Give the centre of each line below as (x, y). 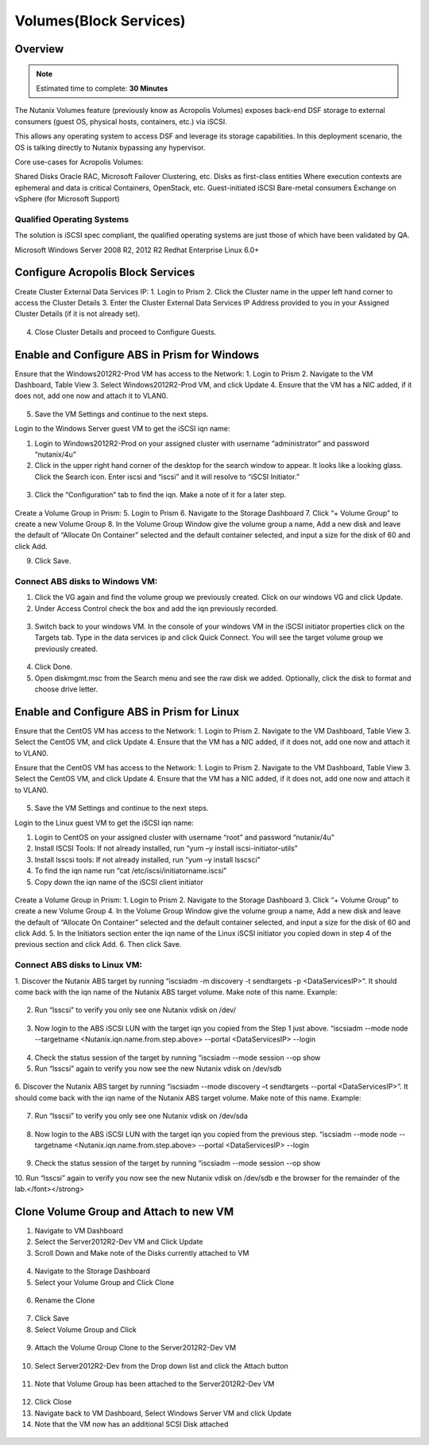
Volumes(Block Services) (100, 21)
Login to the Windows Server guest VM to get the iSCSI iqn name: (122, 429)
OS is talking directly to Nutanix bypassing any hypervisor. (110, 147)
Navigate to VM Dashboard (79, 1231)
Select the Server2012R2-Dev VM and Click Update (119, 1242)
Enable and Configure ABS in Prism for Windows (137, 354)
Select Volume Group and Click (85, 1330)
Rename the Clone (65, 1300)
